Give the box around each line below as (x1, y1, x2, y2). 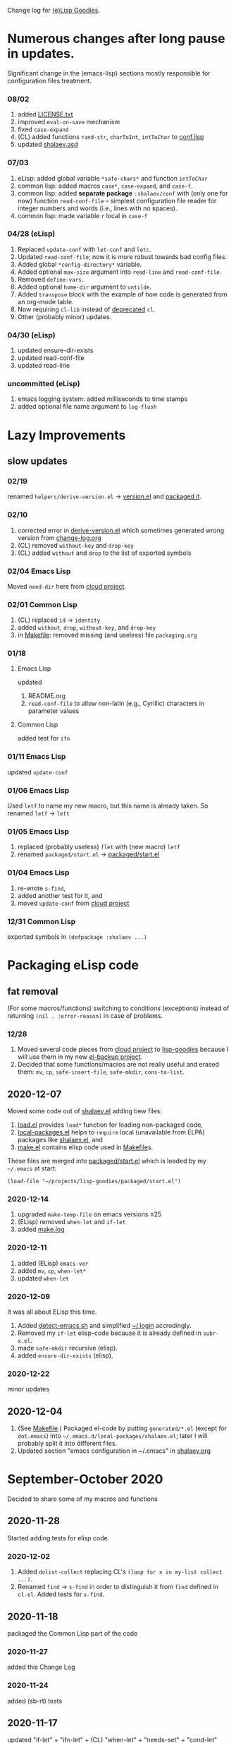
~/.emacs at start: (7, 1164, 57, 1173)
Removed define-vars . (17, 275, 84, 283)
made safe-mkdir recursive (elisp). (17, 1343, 118, 1352)
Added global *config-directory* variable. (17, 260, 142, 268)
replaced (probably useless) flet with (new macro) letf (17, 843, 181, 851)
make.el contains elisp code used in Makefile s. (17, 1143, 154, 1151)
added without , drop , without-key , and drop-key (17, 623, 156, 632)
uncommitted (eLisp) (7, 379, 80, 389)
